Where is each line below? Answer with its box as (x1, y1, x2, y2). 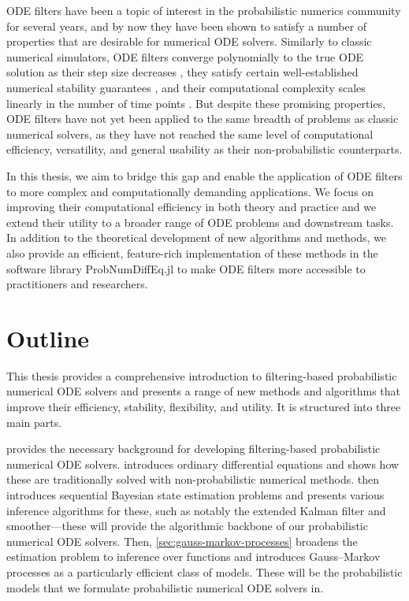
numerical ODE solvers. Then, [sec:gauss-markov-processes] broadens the (6, 532, 358, 549)
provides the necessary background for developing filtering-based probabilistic (6, 440, 381, 457)
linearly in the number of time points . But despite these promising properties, (6, 95, 386, 111)
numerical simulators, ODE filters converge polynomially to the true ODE (6, 48, 364, 65)
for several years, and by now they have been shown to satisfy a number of (6, 17, 367, 34)
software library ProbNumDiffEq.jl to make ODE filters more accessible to (6, 260, 366, 276)
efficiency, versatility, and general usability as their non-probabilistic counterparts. (6, 141, 403, 158)
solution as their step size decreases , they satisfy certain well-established (6, 64, 359, 80)
